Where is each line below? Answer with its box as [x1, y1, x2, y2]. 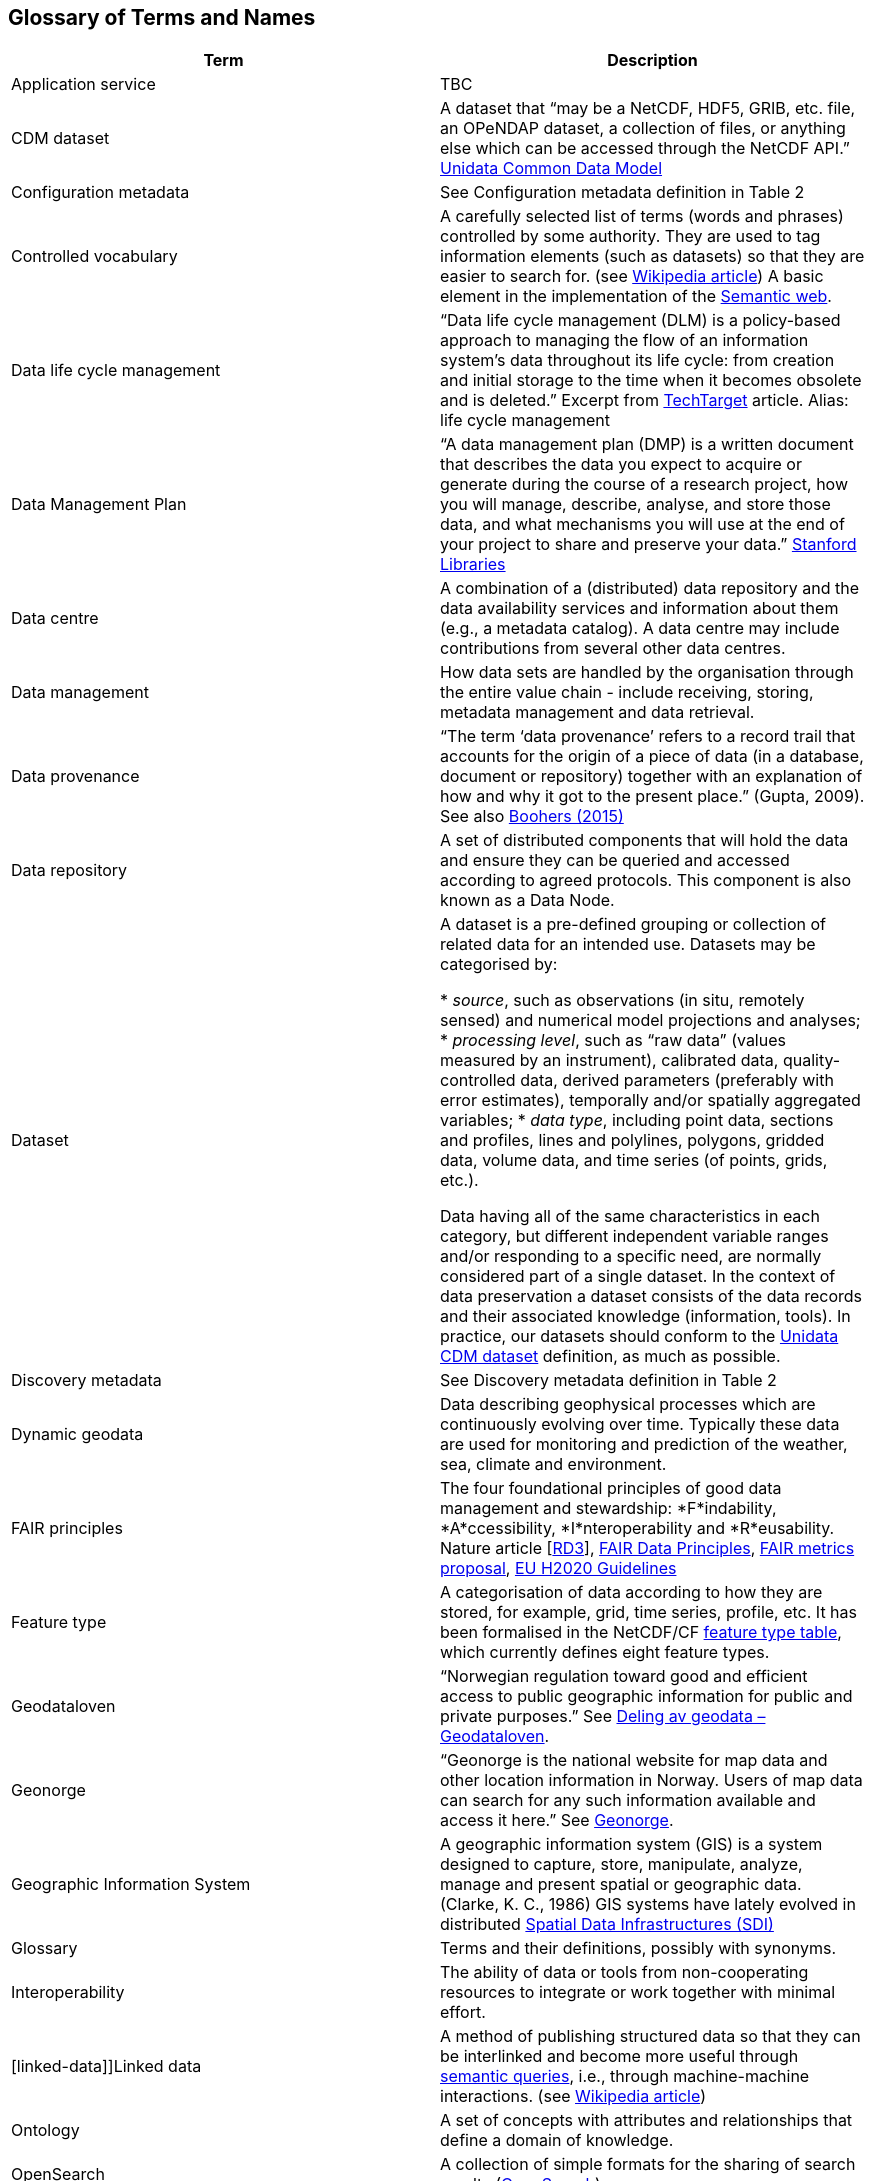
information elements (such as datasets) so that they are [440, 246, 865, 267]
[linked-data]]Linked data [11, 2056, 202, 2077]
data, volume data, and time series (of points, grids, [440, 1150, 828, 1171]
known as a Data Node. [440, 890, 615, 911]
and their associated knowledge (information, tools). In [440, 1306, 851, 1327]
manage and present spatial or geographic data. [440, 1874, 802, 1895]
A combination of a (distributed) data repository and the [440, 578, 859, 599]
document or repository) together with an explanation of [440, 766, 863, 787]
